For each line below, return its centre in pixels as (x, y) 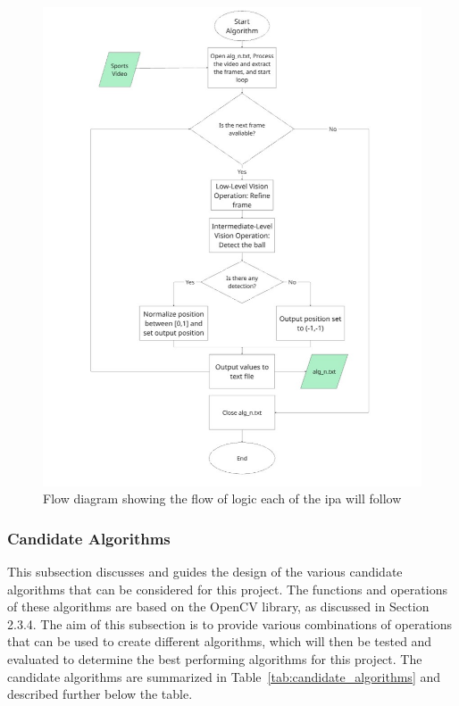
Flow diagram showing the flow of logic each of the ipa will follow (222, 498)
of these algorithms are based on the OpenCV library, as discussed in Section (218, 606)
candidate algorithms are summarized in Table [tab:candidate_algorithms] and (224, 676)
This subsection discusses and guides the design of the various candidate (205, 572)
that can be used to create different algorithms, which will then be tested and (220, 641)
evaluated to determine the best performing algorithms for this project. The (215, 659)
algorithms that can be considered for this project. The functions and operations (227, 589)
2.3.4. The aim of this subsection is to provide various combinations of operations (230, 623)
